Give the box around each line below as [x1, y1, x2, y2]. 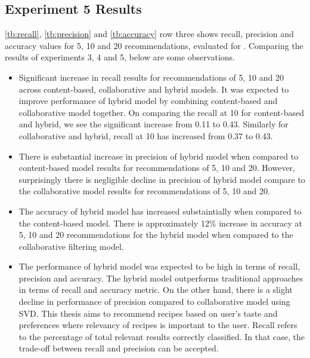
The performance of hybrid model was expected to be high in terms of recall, [18, 260, 300, 273]
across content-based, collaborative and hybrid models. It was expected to [18, 82, 289, 95]
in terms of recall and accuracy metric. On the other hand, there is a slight [18, 283, 293, 296]
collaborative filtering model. [18, 240, 124, 252]
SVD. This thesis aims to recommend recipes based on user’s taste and [18, 307, 278, 319]
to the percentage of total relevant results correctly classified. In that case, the [18, 330, 305, 342]
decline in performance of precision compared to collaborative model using [18, 295, 290, 308]
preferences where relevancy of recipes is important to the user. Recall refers [18, 319, 297, 331]
